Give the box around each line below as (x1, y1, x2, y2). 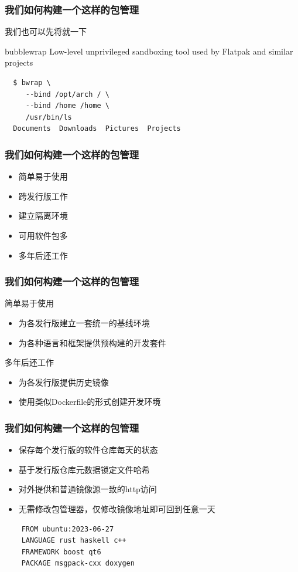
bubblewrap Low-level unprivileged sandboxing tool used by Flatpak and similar (5, 45, 293, 57)
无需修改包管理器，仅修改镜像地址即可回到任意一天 (18, 502, 215, 515)
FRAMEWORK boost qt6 (21, 547, 101, 556)
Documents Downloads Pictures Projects (13, 124, 181, 133)
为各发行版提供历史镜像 (18, 375, 109, 388)
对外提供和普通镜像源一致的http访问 (18, 483, 157, 495)
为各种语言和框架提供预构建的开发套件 (18, 336, 166, 348)
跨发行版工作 (18, 189, 68, 202)
